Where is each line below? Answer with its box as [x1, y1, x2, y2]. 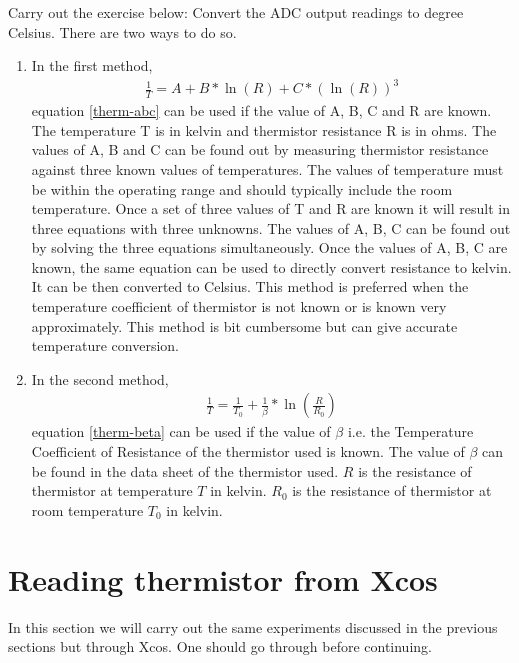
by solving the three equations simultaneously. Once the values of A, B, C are [31, 237, 508, 258]
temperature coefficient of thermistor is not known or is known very [31, 296, 447, 317]
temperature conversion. [31, 335, 179, 356]
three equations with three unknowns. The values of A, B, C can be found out [31, 217, 511, 238]
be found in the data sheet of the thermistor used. [31, 460, 339, 481]
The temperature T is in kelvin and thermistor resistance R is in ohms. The [31, 119, 497, 140]
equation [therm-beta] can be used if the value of [31, 421, 331, 442]
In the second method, [31, 368, 169, 389]
